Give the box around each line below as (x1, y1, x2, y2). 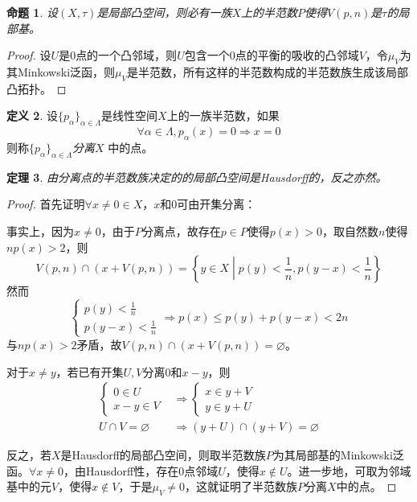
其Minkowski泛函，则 (6, 63, 116, 80)
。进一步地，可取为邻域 (287, 462, 411, 479)
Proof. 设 (6, 47, 51, 64)
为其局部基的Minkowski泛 (272, 446, 404, 463)
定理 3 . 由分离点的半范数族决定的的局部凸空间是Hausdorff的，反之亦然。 (6, 168, 387, 185)
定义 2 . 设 (6, 107, 58, 124)
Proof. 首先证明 (6, 195, 85, 212)
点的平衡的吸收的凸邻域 (235, 47, 359, 64)
